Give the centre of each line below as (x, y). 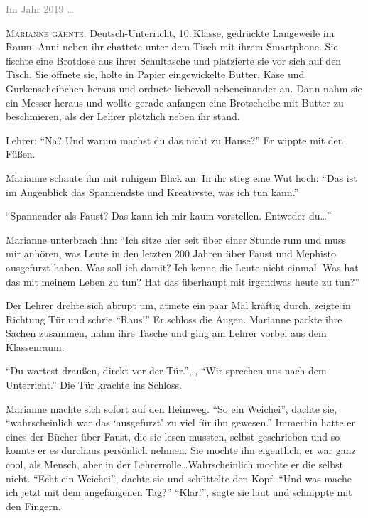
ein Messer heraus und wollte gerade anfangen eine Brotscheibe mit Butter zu (175, 102)
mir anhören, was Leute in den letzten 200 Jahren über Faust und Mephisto (171, 253)
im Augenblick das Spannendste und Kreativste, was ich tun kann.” (152, 191)
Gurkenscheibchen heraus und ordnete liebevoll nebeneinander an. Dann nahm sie (184, 88)
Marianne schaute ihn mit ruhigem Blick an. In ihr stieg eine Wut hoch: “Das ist (182, 177)
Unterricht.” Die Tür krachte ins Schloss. (94, 385)
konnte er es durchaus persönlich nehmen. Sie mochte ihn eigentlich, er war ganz (181, 450)
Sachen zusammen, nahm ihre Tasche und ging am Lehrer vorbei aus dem (166, 333)
